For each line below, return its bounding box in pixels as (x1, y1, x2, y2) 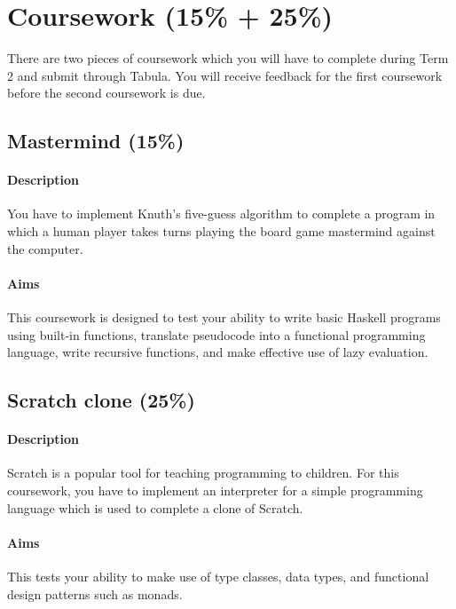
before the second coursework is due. (7, 83, 206, 102)
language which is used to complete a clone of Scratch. (7, 498, 303, 517)
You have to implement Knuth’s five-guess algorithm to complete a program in (7, 204, 436, 223)
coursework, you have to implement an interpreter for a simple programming (7, 481, 423, 500)
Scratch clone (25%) (7, 386, 195, 414)
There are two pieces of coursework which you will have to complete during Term (7, 49, 449, 67)
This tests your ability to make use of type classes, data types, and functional (7, 567, 429, 585)
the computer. (7, 239, 83, 257)
